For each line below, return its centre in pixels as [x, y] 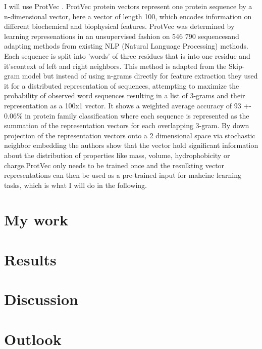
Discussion [41, 299]
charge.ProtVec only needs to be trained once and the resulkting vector [114, 165]
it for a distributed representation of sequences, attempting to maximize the [122, 85]
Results [30, 259]
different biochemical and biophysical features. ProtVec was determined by [119, 26]
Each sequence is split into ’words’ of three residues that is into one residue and [127, 55]
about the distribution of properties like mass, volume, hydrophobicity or [117, 155]
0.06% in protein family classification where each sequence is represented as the [127, 115]
